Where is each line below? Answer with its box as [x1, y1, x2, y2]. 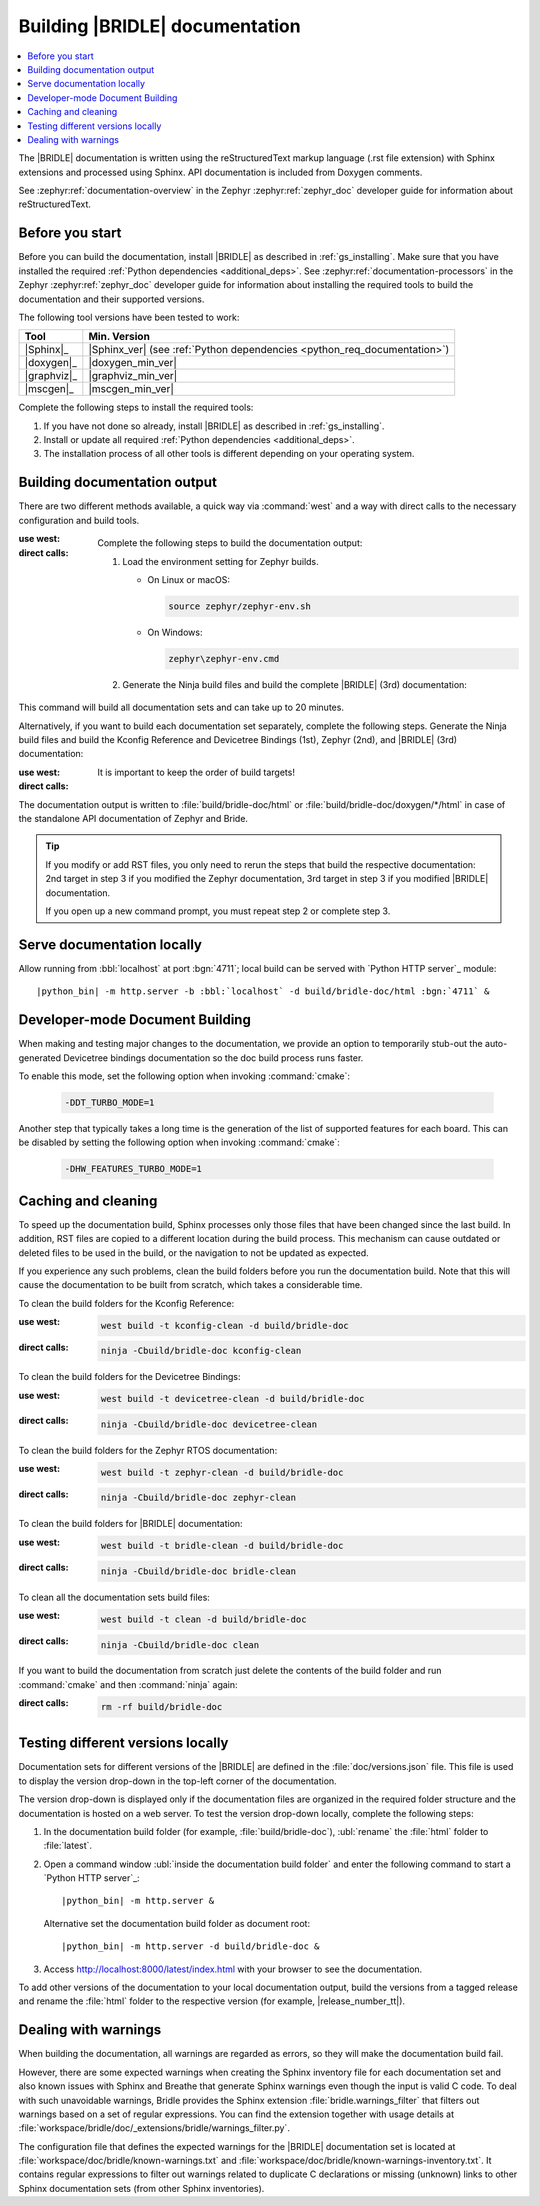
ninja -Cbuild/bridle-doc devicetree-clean [100, 1418, 318, 1430]
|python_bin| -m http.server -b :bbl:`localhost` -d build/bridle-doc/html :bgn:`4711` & [36, 986, 490, 997]
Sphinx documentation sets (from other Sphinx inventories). [18, 2182, 265, 2194]
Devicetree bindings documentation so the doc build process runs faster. [63, 1051, 364, 1064]
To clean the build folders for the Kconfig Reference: [18, 1297, 235, 1309]
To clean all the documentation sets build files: [18, 1591, 210, 1603]
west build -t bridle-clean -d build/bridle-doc [100, 1540, 344, 1552]
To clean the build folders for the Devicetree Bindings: [18, 1371, 241, 1383]
